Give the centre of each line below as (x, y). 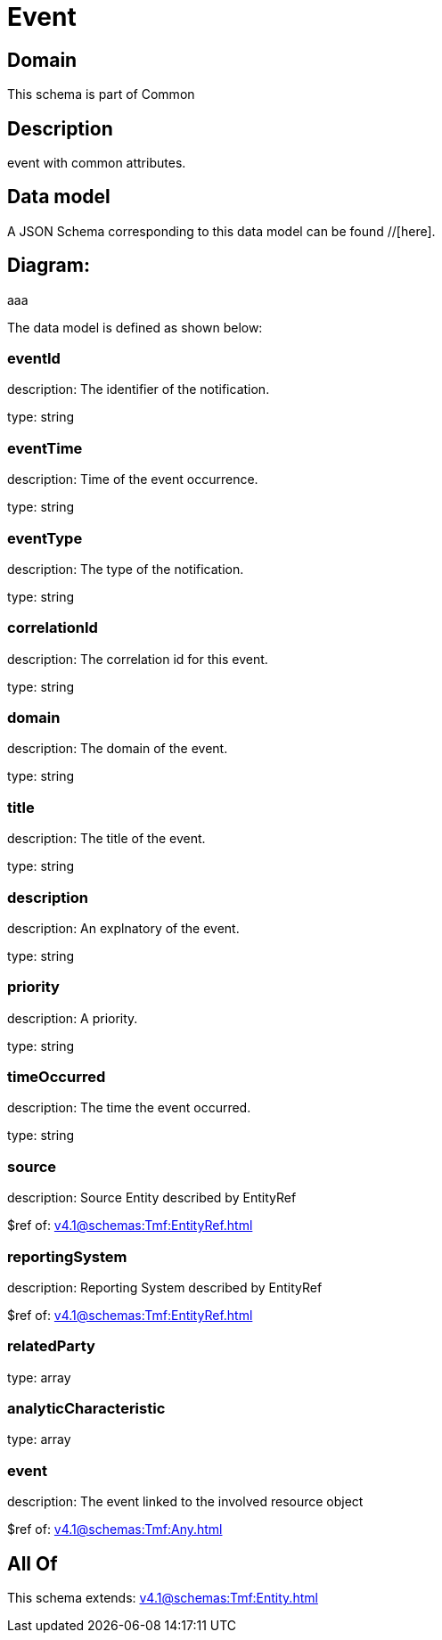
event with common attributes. (97, 163)
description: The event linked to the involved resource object (185, 1502)
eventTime (45, 448)
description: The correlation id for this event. (138, 659)
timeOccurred (57, 1077)
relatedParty (51, 1346)
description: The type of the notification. (126, 569)
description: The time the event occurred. (129, 1108)
